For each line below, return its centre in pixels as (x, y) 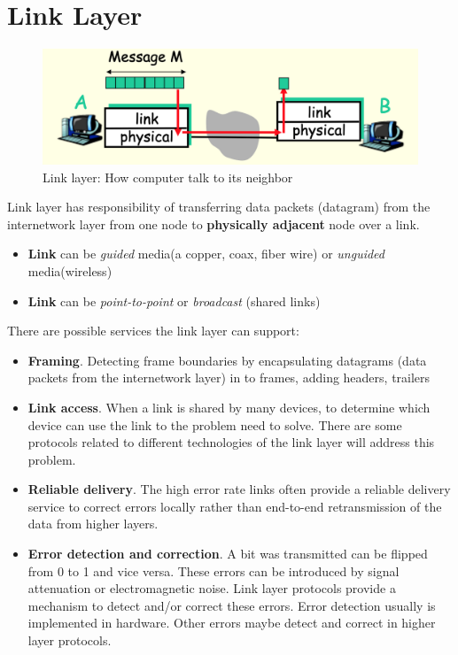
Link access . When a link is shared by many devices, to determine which (229, 407)
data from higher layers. (93, 524)
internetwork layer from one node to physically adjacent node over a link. (213, 223)
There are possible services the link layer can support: (153, 331)
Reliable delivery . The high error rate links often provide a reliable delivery (239, 489)
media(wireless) (70, 270)
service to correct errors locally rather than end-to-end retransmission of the (235, 506)
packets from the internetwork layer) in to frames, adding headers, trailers (229, 378)
